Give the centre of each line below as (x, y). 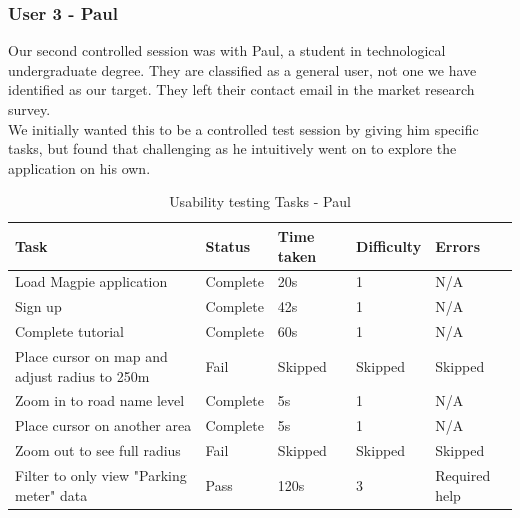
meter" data (51, 494)
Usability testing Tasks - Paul (260, 201)
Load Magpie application (91, 281)
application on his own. (79, 167)
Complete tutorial (69, 331)
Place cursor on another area (103, 425)
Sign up (38, 306)
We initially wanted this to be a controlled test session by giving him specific (243, 128)
